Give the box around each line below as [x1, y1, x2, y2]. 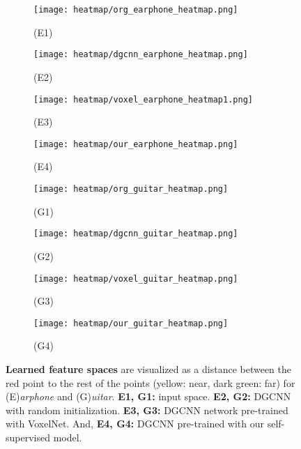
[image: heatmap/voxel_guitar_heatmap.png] [33, 273, 238, 284]
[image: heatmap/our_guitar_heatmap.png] [33, 318, 229, 328]
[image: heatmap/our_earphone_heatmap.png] [33, 139, 238, 149]
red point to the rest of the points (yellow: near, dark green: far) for [6, 375, 295, 390]
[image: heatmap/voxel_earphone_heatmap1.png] [33, 94, 253, 105]
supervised [6, 429, 50, 444]
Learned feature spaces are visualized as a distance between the [6, 362, 291, 376]
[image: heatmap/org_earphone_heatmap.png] [33, 5, 238, 15]
